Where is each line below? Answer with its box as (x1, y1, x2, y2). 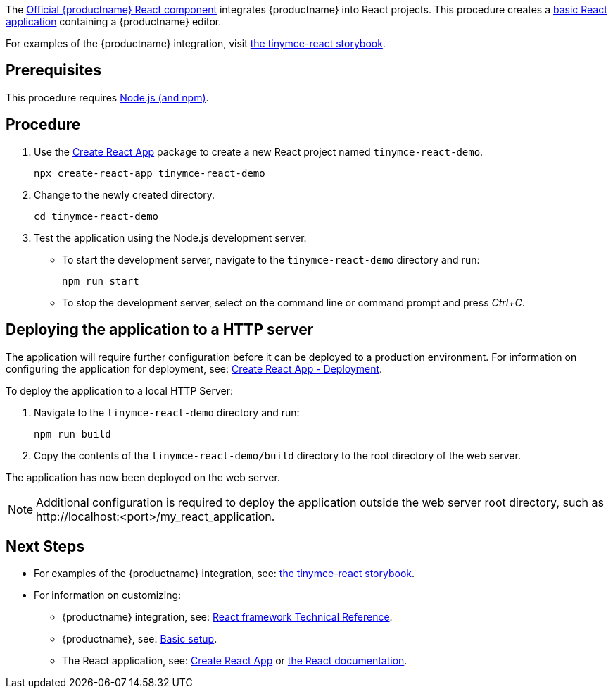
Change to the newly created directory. (34, 188, 215, 201)
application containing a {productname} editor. (6, 16, 222, 27)
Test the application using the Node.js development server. (34, 231, 307, 244)
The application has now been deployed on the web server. (6, 471, 280, 483)
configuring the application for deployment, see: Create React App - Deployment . (6, 362, 383, 375)
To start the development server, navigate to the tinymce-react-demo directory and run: (62, 253, 480, 266)
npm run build (34, 428, 111, 440)
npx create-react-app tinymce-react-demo (34, 167, 265, 179)
